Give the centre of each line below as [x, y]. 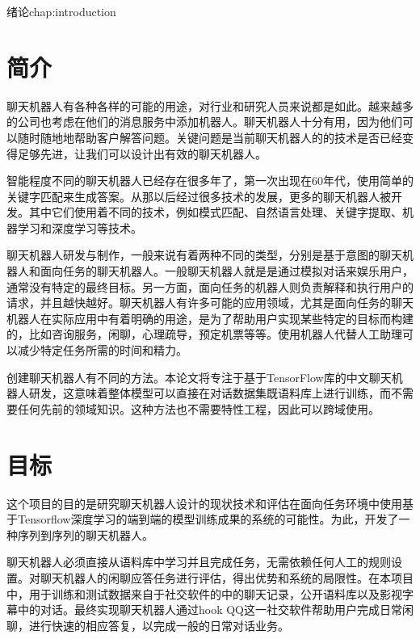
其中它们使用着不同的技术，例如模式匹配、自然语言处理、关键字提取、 [215, 212]
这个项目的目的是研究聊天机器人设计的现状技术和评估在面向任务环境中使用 [204, 503]
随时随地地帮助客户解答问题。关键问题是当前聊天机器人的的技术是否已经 [210, 137]
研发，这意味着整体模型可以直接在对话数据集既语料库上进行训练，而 [210, 393]
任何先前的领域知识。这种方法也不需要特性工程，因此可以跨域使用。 [198, 408]
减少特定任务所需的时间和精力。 [102, 350]
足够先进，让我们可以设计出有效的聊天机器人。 [142, 153]
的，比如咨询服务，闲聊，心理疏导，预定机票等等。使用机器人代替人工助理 [204, 334]
